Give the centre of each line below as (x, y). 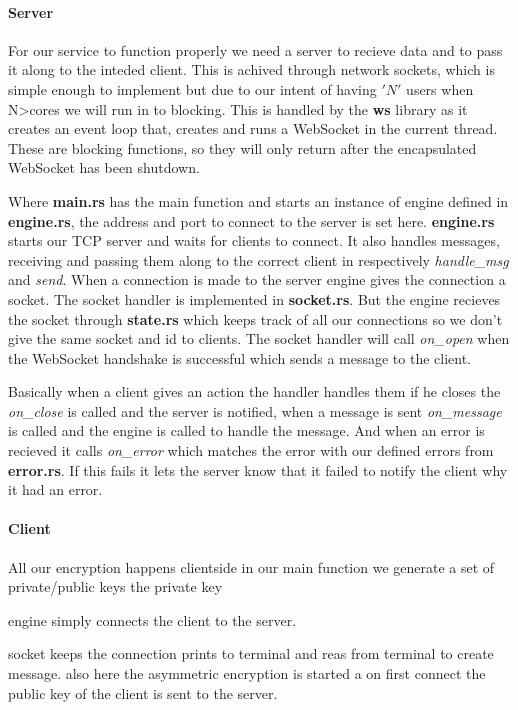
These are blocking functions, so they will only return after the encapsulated (242, 147)
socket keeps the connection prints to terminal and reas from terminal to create (251, 653)
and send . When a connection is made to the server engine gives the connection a (257, 279)
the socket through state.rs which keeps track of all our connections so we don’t (255, 318)
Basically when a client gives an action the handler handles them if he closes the (254, 391)
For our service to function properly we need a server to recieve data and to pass (255, 49)
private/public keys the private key (115, 586)
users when (440, 88)
